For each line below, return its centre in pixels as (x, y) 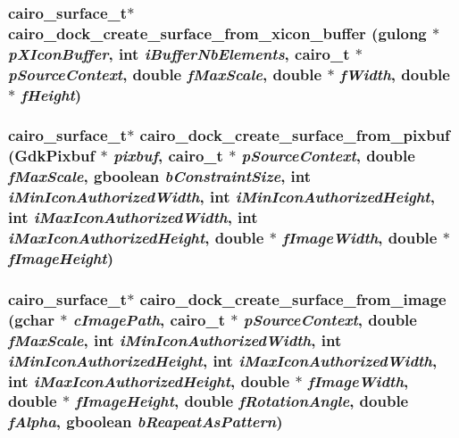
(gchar (31, 319)
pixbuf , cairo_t (168, 156)
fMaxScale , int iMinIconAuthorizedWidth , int (175, 339)
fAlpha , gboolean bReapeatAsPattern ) (146, 421)
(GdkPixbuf (52, 156)
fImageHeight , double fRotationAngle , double (242, 401)
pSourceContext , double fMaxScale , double (165, 74)
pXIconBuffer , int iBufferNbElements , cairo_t (179, 53)
